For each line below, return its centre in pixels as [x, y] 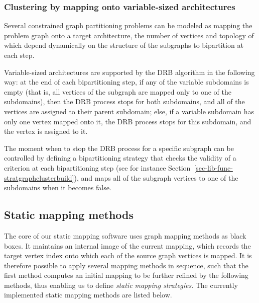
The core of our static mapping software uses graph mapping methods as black [125, 235]
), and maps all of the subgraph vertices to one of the [156, 177]
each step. [19, 55]
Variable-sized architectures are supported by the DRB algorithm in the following [129, 72]
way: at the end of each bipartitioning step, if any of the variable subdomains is [126, 82]
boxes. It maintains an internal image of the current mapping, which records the [127, 245]
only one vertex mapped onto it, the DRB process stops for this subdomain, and [128, 121]
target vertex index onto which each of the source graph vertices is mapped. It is [128, 255]
